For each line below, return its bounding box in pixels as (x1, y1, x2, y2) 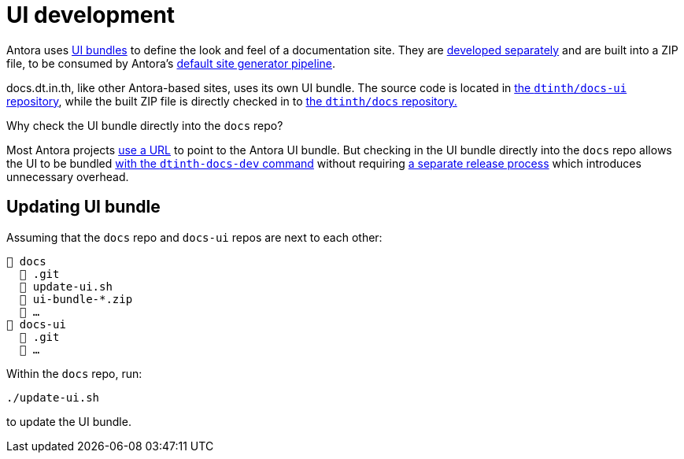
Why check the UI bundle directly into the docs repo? (6, 118, 283, 132)
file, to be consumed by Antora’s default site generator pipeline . (6, 56, 336, 70)
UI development (6, 2, 176, 28)
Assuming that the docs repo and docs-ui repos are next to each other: (6, 230, 383, 244)
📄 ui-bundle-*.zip (19, 292, 133, 305)
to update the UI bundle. (6, 414, 131, 428)
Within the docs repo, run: (6, 366, 142, 380)
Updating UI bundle (6, 197, 161, 217)
